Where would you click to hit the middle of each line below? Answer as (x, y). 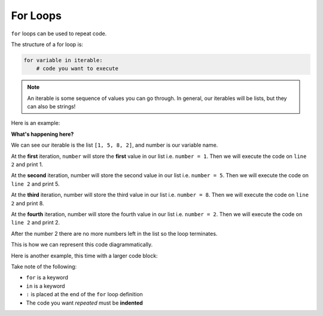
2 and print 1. (27, 165)
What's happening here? (42, 134)
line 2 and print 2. (35, 223)
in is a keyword (45, 286)
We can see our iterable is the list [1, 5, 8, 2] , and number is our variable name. (115, 145)
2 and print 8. (28, 203)
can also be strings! (51, 107)
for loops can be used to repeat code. (59, 34)
